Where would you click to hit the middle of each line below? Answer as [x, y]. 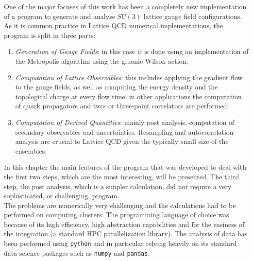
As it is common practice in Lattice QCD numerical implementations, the [113, 26]
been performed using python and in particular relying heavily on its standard [120, 243]
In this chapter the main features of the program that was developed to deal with [125, 167]
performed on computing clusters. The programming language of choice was [117, 215]
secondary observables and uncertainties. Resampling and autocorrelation [124, 131]
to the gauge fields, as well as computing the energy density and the [117, 87]
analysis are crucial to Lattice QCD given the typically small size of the [122, 141]
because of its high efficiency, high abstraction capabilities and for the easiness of [124, 224]
